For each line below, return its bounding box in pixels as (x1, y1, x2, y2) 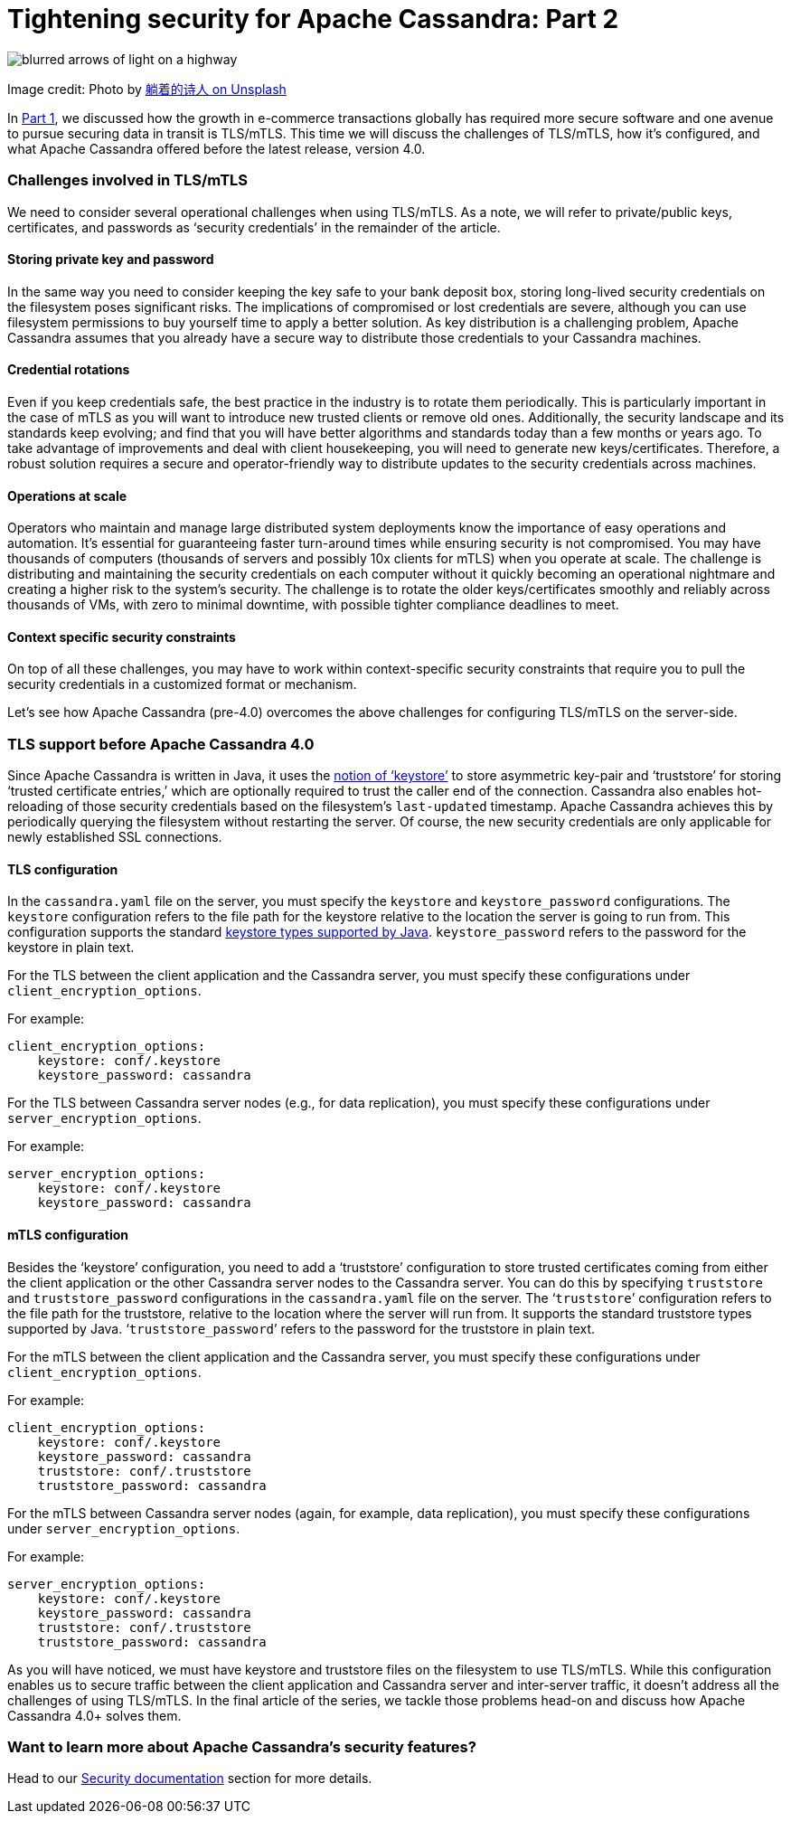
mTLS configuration (7, 1226, 128, 1242)
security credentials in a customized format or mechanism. (7, 676, 357, 693)
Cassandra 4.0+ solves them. (7, 1707, 182, 1723)
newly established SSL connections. (7, 829, 222, 845)
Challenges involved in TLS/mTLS (7, 171, 249, 190)
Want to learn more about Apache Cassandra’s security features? (7, 1737, 476, 1756)
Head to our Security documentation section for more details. (7, 1770, 372, 1787)
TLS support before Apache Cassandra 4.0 (7, 734, 315, 753)
